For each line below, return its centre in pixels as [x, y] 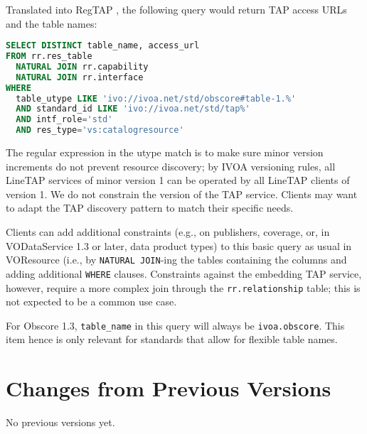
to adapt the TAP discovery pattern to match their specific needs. [150, 208]
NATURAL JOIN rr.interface [80, 77]
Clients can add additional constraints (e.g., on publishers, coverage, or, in [168, 232]
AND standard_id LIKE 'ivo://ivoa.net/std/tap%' [133, 109]
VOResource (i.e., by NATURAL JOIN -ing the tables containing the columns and [176, 260]
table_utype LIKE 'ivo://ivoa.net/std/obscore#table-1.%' [156, 98]
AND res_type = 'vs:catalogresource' [100, 130]
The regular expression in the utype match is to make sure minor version [165, 152]
